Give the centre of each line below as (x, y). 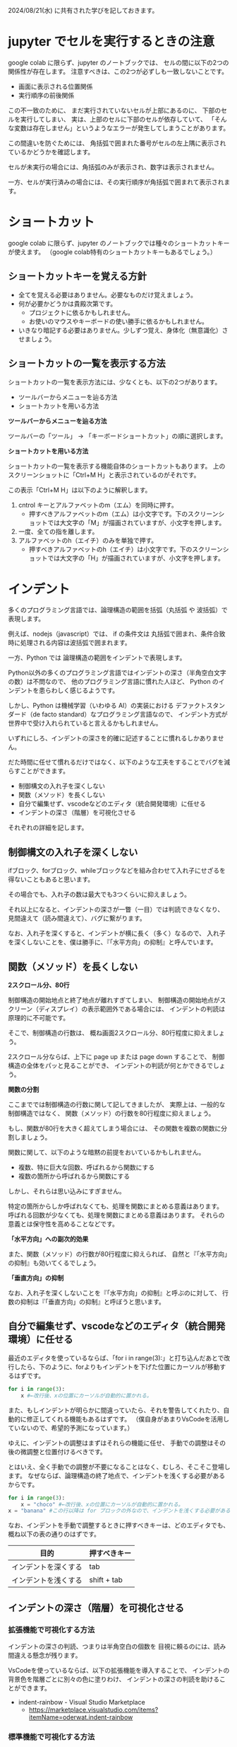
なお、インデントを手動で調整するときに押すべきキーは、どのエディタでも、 (119, 1525)
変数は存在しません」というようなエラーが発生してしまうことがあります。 (122, 128)
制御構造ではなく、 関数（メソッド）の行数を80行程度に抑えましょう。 (111, 1113)
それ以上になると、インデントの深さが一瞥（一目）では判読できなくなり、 (116, 910)
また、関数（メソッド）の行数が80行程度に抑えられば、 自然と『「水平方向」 (118, 1254)
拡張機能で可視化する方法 (51, 1629)
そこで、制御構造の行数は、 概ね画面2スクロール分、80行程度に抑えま (110, 1033)
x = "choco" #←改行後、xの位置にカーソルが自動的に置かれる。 (102, 1504)
